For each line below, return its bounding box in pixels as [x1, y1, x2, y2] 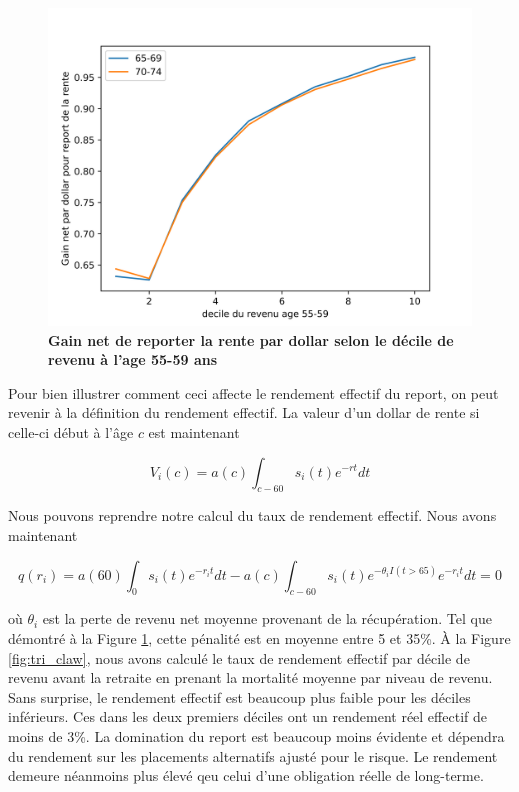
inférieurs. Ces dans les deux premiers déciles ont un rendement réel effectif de [8, 706, 487, 727]
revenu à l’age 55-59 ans [48, 349, 218, 370]
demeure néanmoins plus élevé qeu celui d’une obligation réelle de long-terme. [8, 765, 484, 786]
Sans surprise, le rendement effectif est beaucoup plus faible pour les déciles [8, 686, 471, 707]
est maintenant [148, 421, 240, 442]
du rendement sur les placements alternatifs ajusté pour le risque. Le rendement [8, 745, 498, 766]
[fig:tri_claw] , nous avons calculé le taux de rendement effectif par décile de [8, 647, 470, 668]
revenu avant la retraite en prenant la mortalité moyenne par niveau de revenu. [8, 667, 493, 688]
